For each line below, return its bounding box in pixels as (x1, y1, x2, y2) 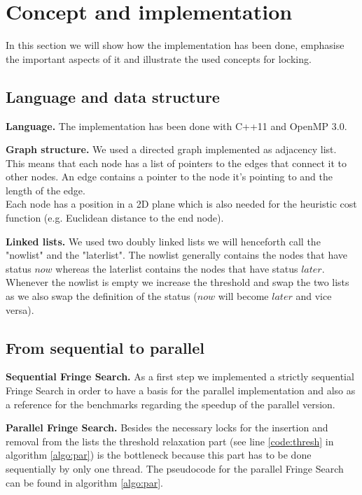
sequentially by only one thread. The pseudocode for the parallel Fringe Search (6, 461, 344, 475)
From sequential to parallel (6, 336, 205, 358)
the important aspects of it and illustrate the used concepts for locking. (6, 51, 312, 66)
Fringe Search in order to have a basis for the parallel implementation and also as (6, 383, 356, 398)
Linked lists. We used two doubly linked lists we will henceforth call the (6, 234, 321, 248)
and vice (295, 289, 332, 303)
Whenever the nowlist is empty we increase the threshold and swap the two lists (6, 275, 349, 289)
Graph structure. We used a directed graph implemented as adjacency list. (6, 142, 337, 157)
